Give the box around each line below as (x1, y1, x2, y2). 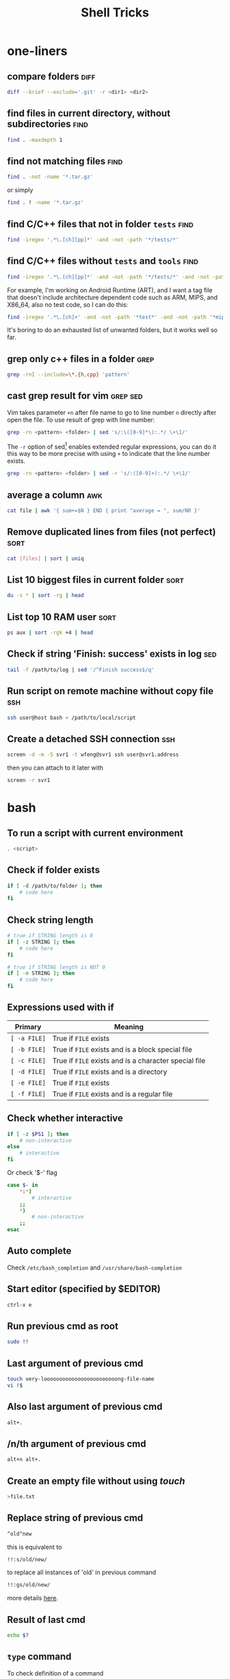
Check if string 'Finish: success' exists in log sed (7, 648, 217, 660)
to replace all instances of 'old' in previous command (7, 1568, 156, 1576)
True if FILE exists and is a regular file (52, 1089, 173, 1098)
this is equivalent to (7, 1543, 62, 1551)
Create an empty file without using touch (7, 1475, 186, 1487)
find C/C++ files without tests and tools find (7, 255, 199, 267)
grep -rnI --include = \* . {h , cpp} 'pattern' (7, 371, 130, 378)
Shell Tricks (81, 5, 149, 21)
